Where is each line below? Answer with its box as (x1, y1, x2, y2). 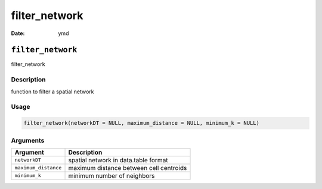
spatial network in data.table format (68, 156, 168, 164)
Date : (11, 30, 25, 37)
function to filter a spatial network (11, 88, 94, 95)
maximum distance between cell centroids (68, 163, 187, 172)
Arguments (11, 136, 45, 144)
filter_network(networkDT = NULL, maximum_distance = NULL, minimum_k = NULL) (23, 119, 259, 127)
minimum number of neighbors (68, 171, 155, 179)
